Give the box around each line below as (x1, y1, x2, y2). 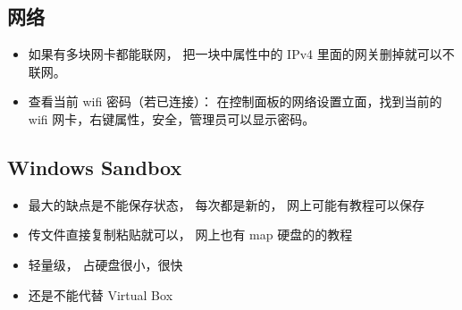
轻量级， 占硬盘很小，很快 (28, 255, 183, 273)
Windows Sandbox (7, 153, 182, 180)
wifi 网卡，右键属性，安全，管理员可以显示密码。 (28, 109, 315, 128)
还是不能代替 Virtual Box (28, 285, 173, 304)
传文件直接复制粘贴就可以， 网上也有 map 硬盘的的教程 (28, 225, 353, 244)
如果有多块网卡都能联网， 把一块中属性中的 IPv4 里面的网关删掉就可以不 (28, 45, 455, 63)
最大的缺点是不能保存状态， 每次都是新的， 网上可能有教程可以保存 (28, 195, 425, 214)
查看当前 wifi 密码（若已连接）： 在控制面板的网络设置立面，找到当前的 (28, 92, 442, 111)
